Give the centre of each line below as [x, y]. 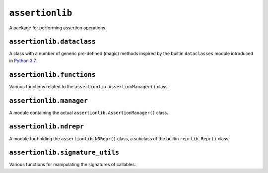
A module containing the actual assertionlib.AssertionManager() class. [89, 113]
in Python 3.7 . [23, 60]
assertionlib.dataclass [53, 42]
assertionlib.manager [48, 101]
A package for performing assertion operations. [58, 28]
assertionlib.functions [53, 75]
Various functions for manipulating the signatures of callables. [72, 165]
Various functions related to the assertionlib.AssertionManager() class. [89, 86]
